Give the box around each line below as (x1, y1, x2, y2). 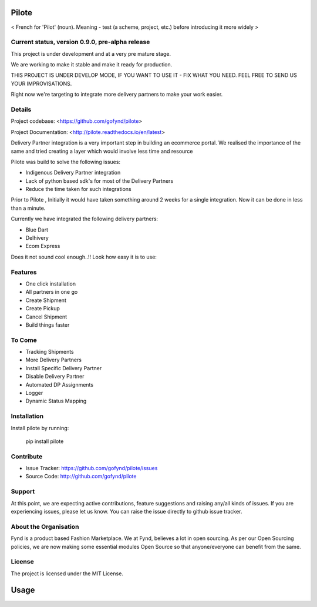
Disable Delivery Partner (25, 373, 85, 380)
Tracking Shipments (25, 348, 74, 356)
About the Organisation (11, 522, 79, 531)
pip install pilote (25, 438, 64, 445)
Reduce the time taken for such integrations (25, 186, 131, 193)
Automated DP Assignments (25, 381, 94, 388)
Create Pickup (25, 305, 60, 312)
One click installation (25, 280, 76, 287)
